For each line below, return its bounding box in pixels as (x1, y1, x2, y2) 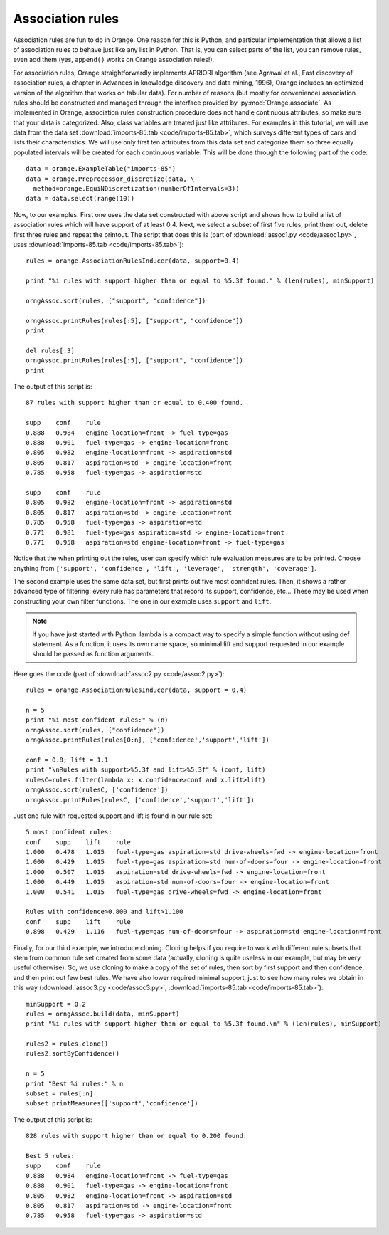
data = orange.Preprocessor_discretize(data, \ (26, 174, 195, 183)
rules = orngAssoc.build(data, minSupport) (26, 1009, 180, 1018)
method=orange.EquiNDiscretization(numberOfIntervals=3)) (33, 185, 240, 193)
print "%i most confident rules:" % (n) (26, 716, 169, 724)
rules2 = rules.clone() (26, 1040, 109, 1048)
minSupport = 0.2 (26, 1000, 86, 1008)
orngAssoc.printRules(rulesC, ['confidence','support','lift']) (26, 796, 255, 804)
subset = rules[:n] (26, 1090, 94, 1098)
